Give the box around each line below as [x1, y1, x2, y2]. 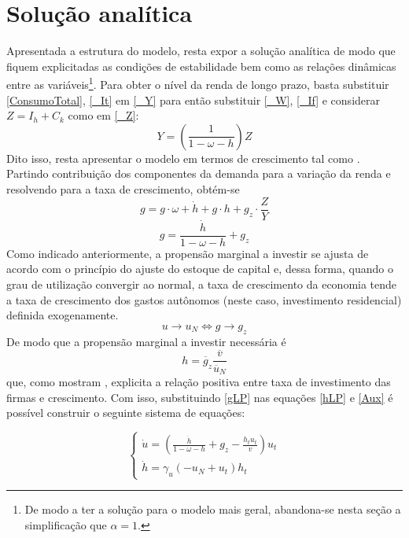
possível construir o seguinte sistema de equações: [6, 404, 245, 421]
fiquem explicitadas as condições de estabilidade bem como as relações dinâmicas [6, 57, 396, 74]
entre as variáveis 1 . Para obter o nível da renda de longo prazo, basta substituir [6, 74, 389, 92]
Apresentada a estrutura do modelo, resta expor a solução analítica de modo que [6, 42, 396, 59]
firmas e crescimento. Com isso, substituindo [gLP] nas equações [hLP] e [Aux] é [6, 389, 393, 405]
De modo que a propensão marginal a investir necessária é [6, 333, 286, 349]
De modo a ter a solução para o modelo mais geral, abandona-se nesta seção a [24, 501, 401, 518]
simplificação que [24, 516, 107, 532]
